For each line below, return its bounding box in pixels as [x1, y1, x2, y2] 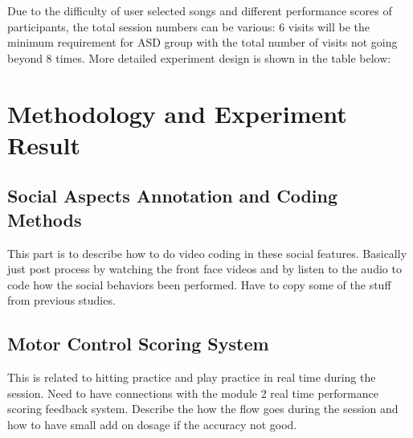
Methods [7, 207, 82, 231]
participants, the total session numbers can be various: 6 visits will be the [7, 18, 370, 35]
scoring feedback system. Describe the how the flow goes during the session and [7, 400, 399, 417]
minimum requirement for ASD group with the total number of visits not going [7, 34, 398, 51]
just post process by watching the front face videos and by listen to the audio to [7, 260, 402, 277]
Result [7, 128, 80, 161]
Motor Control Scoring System [7, 331, 269, 356]
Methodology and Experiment [7, 96, 347, 129]
